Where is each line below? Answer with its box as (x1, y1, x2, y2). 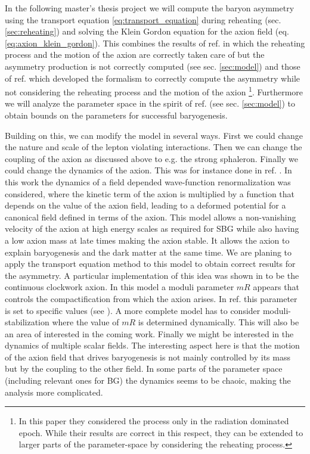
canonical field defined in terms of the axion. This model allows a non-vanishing (5, 210, 296, 223)
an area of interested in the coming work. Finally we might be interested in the (5, 327, 294, 340)
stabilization (5, 316, 49, 328)
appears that (253, 281, 299, 293)
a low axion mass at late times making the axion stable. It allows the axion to (5, 234, 290, 246)
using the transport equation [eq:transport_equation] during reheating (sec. (5, 13, 281, 26)
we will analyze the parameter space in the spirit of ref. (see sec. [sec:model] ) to (5, 97, 295, 110)
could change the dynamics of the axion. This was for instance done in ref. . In (5, 164, 292, 176)
